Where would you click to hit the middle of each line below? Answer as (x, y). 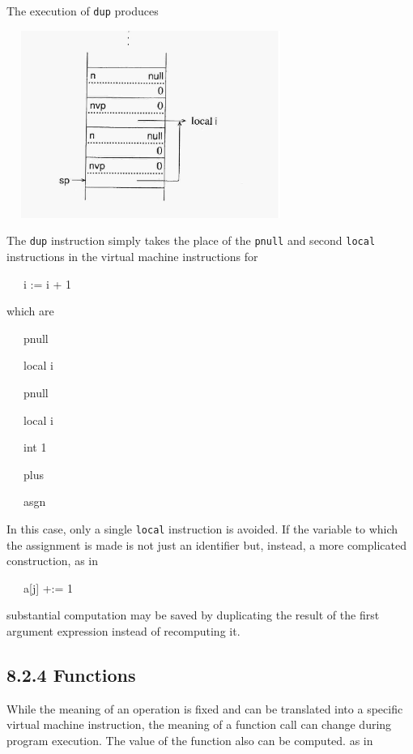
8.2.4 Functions (71, 674)
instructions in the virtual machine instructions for (132, 257)
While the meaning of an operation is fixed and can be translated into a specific (205, 708)
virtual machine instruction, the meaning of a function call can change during (199, 724)
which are (30, 311)
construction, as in (52, 561)
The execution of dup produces (83, 11)
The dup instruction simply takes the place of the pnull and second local (191, 240)
